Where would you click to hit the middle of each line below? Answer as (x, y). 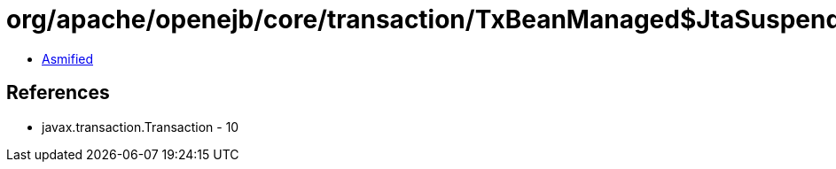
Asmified (68, 58)
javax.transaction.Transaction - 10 (141, 127)
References (58, 93)
